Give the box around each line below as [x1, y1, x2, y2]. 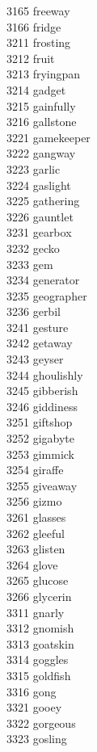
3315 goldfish [6, 666, 71, 683]
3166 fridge [6, 18, 61, 35]
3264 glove [6, 556, 58, 573]
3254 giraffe [6, 461, 64, 478]
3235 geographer [6, 287, 87, 304]
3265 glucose [6, 572, 69, 589]
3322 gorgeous [6, 714, 76, 731]
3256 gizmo [6, 493, 62, 510]
